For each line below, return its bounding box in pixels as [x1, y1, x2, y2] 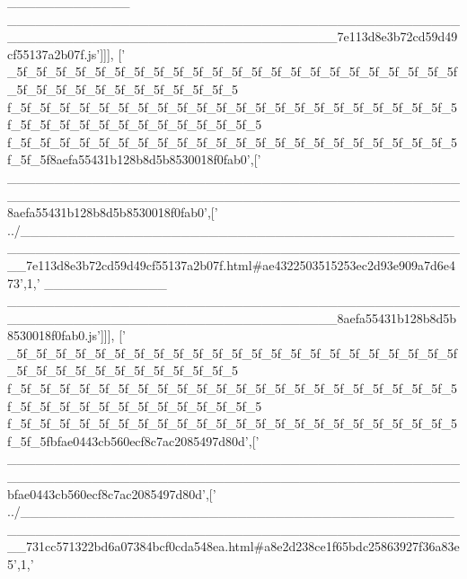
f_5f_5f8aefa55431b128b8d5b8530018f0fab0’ [7, 150, 251, 169]
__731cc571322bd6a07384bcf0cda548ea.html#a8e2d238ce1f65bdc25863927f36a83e [7, 537, 460, 556]
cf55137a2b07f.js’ [7, 44, 101, 63]
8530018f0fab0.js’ [7, 326, 101, 345]
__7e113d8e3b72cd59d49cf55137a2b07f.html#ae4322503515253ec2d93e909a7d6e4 [7, 255, 455, 274]
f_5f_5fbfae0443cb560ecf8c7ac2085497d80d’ [7, 431, 249, 450]
